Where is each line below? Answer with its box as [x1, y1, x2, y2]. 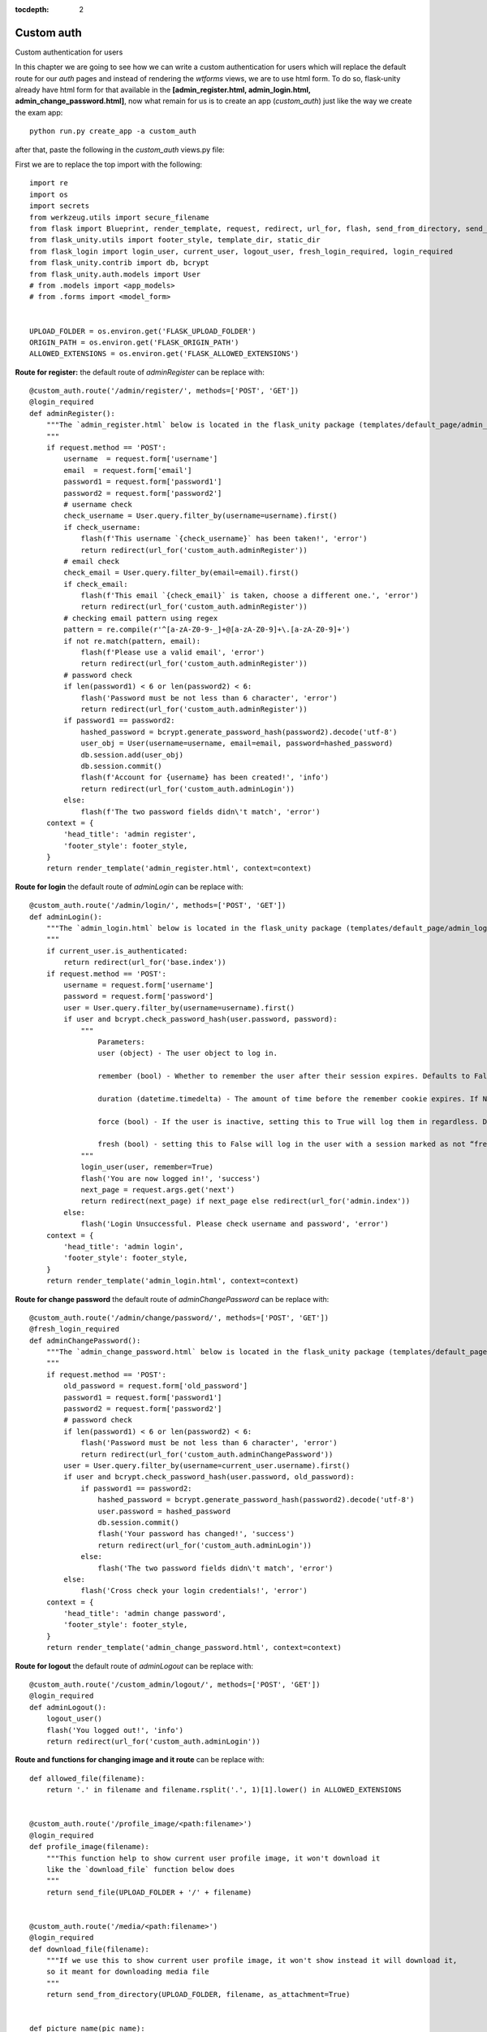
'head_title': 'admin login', [63, 1242, 184, 1251]
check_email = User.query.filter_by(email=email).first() [63, 568, 300, 577]
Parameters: [97, 1037, 145, 1046]
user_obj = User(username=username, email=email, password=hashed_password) [80, 739, 394, 748]
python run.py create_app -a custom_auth [29, 127, 196, 136]
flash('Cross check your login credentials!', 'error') [80, 1586, 308, 1596]
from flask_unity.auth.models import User [29, 269, 201, 279]
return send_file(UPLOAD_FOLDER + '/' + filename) [45, 1887, 252, 1897]
